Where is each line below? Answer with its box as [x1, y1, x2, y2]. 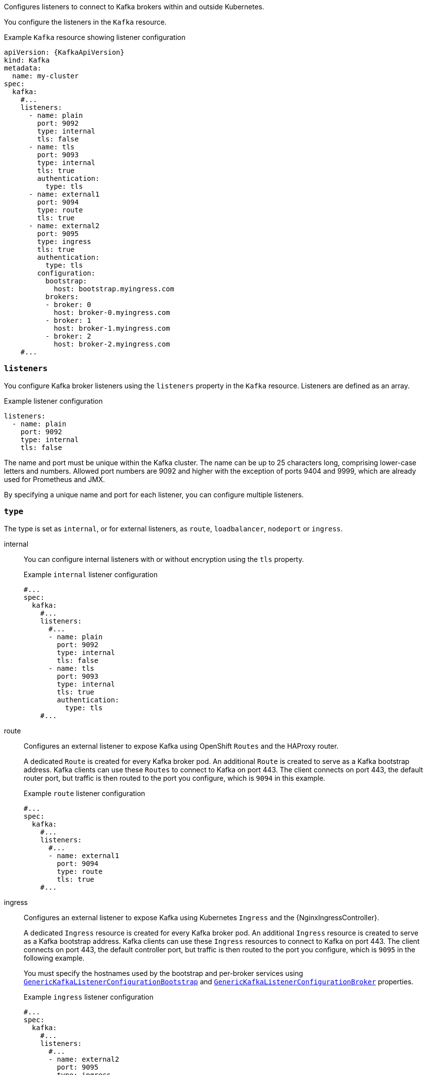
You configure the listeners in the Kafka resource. [4, 18, 167, 26]
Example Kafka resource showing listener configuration [4, 33, 186, 41]
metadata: [4, 64, 41, 72]
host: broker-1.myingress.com [54, 324, 170, 332]
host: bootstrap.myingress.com [54, 285, 174, 293]
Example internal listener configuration [24, 570, 158, 579]
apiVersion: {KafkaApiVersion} [4, 48, 125, 56]
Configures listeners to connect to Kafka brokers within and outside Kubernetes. [4, 2, 264, 11]
